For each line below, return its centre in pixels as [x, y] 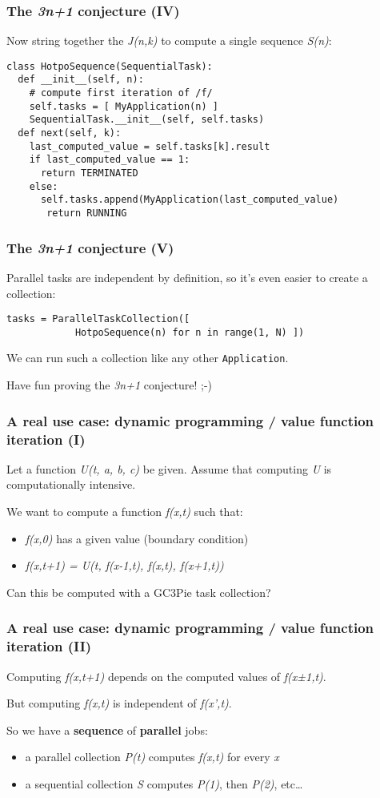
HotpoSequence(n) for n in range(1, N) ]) [190, 332]
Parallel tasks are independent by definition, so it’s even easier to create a [187, 277]
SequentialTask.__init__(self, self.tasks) [147, 120]
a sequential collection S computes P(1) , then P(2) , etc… [164, 783]
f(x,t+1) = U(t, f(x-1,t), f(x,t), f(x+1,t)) [124, 565]
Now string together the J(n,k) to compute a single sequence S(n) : [169, 40]
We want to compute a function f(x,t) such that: [125, 511]
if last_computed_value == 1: [110, 160]
